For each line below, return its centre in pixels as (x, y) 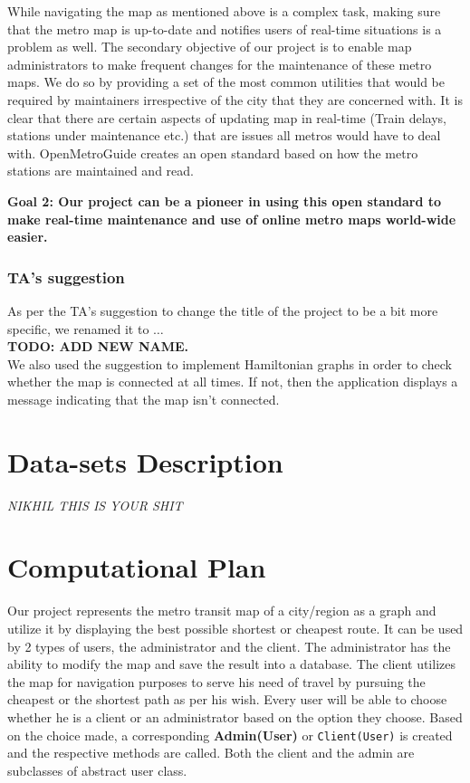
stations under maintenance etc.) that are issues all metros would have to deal (224, 135)
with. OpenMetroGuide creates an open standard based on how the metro (213, 153)
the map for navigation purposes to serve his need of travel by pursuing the (216, 681)
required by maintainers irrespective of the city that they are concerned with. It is (235, 99)
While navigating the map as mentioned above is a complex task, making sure (224, 11)
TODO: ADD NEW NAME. (98, 346)
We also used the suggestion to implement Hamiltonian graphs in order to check (230, 363)
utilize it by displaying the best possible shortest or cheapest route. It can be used (235, 628)
